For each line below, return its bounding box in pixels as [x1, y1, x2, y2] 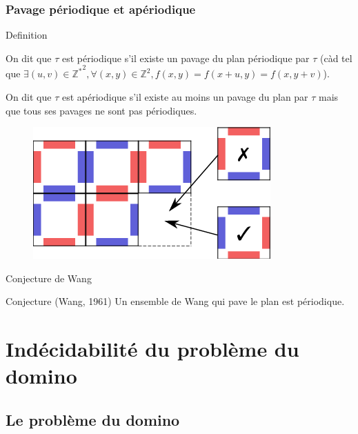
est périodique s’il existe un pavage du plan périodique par [61, 50, 310, 65]
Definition [6, 28, 48, 42]
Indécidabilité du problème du [6, 335, 299, 363]
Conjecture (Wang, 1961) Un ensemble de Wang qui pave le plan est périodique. [6, 294, 345, 308]
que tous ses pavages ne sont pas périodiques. [6, 103, 197, 117]
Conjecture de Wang [6, 270, 92, 285]
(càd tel [319, 50, 352, 65]
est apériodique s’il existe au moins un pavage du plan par [61, 90, 308, 103]
